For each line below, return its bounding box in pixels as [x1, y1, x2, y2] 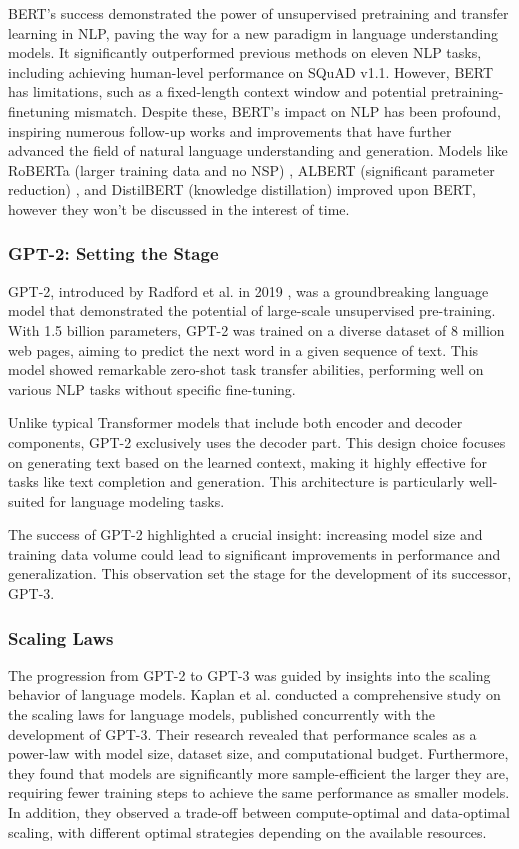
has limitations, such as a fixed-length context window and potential [8, 81, 427, 102]
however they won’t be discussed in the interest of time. [8, 198, 350, 219]
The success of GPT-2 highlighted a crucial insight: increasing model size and [8, 524, 483, 545]
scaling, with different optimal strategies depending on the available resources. [8, 821, 487, 842]
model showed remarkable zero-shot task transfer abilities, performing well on [8, 359, 484, 380]
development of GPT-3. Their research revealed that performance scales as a [8, 723, 477, 744]
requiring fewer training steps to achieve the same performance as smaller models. [8, 782, 510, 803]
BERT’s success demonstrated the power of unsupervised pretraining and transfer [8, 3, 509, 23]
